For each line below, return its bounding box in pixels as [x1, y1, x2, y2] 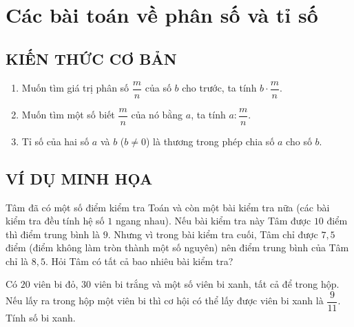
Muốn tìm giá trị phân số [21, 81, 129, 95]
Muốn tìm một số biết [21, 107, 115, 122]
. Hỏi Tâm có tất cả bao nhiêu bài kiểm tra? [45, 253, 233, 268]
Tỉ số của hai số [21, 134, 90, 148]
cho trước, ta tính [182, 81, 257, 95]
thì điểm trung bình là [6, 226, 100, 241]
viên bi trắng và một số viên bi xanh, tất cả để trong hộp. [94, 277, 340, 291]
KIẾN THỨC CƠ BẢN [6, 48, 177, 69]
